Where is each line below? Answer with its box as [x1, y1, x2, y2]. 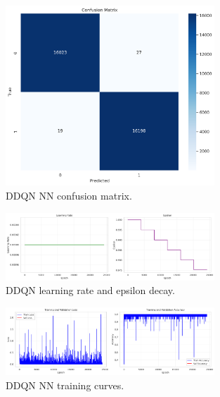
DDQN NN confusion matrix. [6, 188, 132, 202]
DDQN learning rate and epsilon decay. [6, 283, 175, 298]
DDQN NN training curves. [6, 377, 124, 392]
